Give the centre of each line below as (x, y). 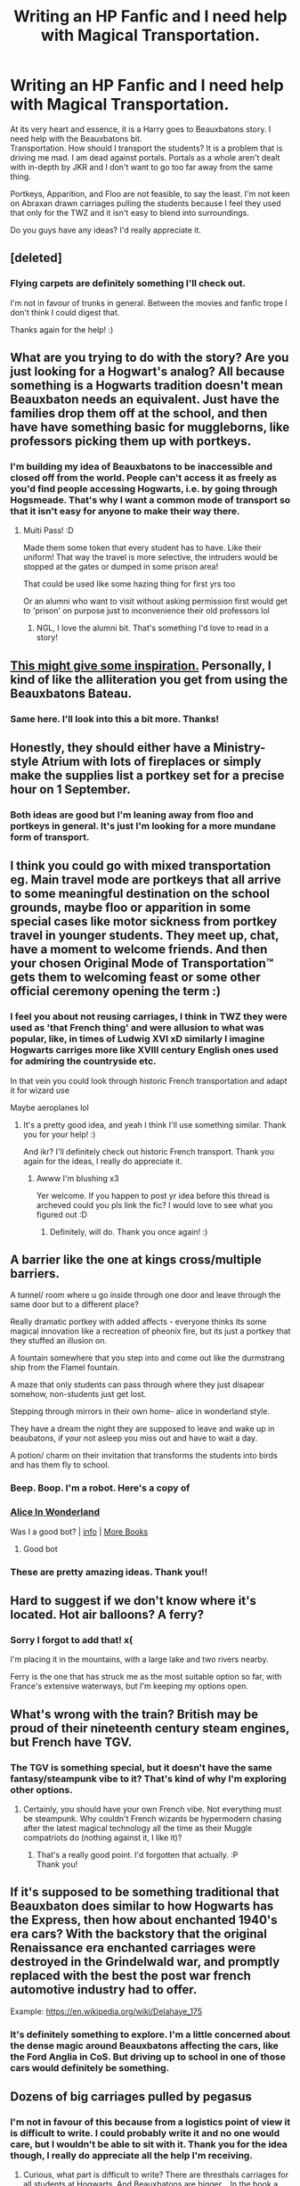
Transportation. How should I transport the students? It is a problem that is (146, 148)
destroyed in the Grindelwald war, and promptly (145, 1962)
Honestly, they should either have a (110, 748)
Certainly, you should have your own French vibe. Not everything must (152, 1809)
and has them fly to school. (60, 1465)
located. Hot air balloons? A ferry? (107, 1614)
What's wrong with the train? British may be (134, 1714)
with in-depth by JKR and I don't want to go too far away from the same (142, 167)
